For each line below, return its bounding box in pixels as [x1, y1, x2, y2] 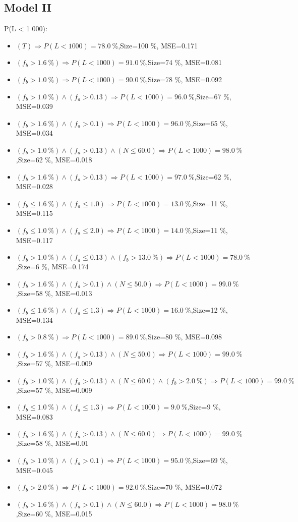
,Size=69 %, [191, 455, 228, 466]
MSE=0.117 [16, 235, 53, 245]
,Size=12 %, [191, 305, 228, 315]
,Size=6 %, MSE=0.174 [16, 261, 89, 272]
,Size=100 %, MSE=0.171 [118, 40, 198, 50]
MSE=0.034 [16, 128, 53, 138]
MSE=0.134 [16, 314, 53, 325]
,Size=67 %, [194, 91, 231, 101]
